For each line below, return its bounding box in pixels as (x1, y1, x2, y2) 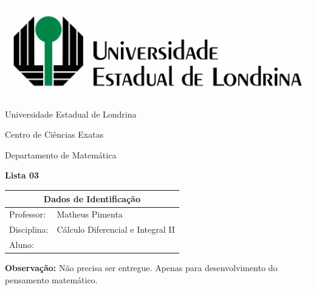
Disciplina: (9, 223, 49, 236)
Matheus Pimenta (57, 208, 123, 221)
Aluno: (9, 238, 34, 251)
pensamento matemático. (5, 273, 98, 286)
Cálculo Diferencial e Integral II (57, 223, 175, 236)
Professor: (9, 208, 46, 221)
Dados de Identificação (43, 192, 140, 205)
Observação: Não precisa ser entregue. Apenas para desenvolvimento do (5, 261, 278, 274)
